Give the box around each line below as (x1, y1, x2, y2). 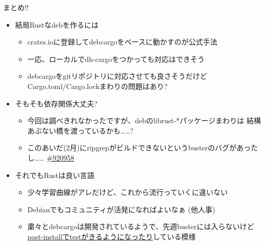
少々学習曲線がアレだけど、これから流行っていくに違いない (27, 187, 228, 197)
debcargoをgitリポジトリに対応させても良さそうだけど (27, 71, 208, 81)
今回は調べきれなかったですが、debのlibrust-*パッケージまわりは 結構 (27, 115, 261, 126)
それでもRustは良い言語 (15, 169, 95, 180)
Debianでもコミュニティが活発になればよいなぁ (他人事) (27, 204, 215, 214)
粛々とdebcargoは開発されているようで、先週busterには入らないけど (27, 221, 254, 232)
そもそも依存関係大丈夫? (15, 98, 98, 108)
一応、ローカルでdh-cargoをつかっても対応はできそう (27, 53, 205, 64)
